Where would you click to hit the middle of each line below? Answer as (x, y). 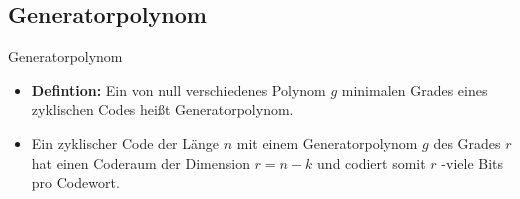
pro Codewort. (75, 182)
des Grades (467, 142)
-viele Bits (472, 162)
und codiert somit (371, 162)
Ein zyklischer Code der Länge (125, 142)
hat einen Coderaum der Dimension (140, 162)
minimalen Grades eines (414, 89)
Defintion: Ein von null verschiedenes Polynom (178, 89)
